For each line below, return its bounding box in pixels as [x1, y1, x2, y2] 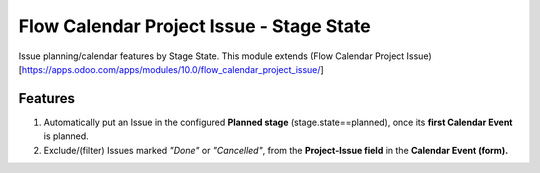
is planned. [43, 130, 89, 142]
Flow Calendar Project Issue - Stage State [18, 15, 371, 37]
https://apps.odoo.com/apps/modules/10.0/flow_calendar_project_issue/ [21, 63, 321, 75]
